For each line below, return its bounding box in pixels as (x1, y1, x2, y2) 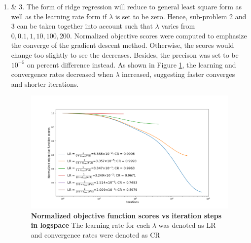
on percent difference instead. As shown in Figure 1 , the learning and (27, 59, 236, 69)
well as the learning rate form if (11, 11, 107, 21)
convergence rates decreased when (11, 69, 113, 79)
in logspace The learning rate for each (31, 220, 150, 230)
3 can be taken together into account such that (11, 21, 153, 31)
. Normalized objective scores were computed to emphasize (70, 30, 247, 40)
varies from (161, 21, 195, 31)
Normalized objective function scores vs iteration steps (31, 210, 221, 220)
